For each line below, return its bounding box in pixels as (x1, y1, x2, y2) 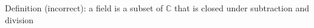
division (5, 13, 34, 26)
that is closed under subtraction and (174, 2, 309, 14)
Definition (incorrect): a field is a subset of (5, 2, 163, 14)
